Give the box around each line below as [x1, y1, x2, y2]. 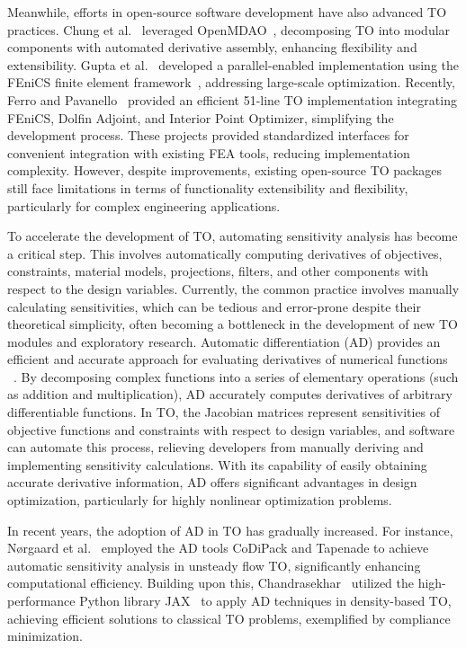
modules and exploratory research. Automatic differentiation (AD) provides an [7, 332, 441, 351]
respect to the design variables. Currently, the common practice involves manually [7, 279, 460, 297]
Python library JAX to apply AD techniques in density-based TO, [79, 591, 452, 609]
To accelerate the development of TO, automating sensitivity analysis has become [7, 226, 458, 245]
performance [7, 591, 76, 609]
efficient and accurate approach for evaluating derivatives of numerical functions [7, 350, 448, 368]
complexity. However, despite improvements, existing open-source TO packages [7, 161, 443, 180]
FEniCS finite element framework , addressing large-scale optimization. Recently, [7, 73, 455, 92]
